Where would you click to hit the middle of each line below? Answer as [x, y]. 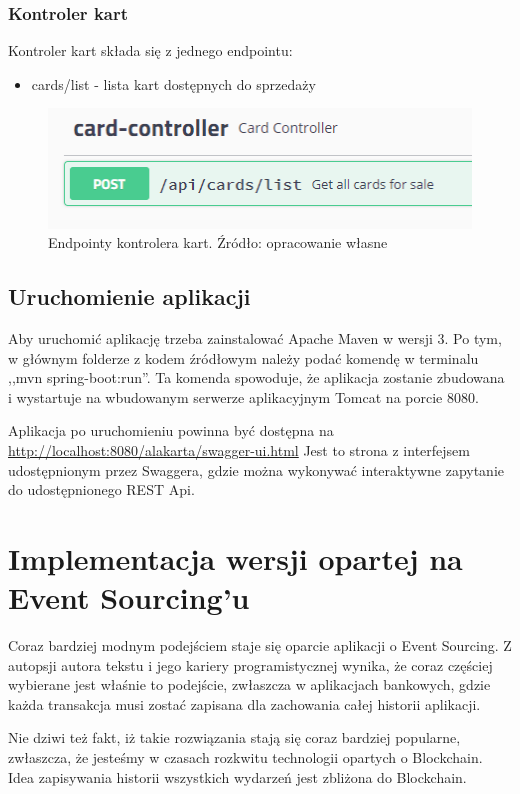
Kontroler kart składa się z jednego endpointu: [150, 50]
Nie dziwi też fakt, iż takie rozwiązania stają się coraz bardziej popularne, [234, 737]
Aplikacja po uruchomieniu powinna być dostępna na [171, 430]
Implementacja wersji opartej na [235, 557]
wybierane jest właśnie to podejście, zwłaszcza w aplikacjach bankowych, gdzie [249, 684]
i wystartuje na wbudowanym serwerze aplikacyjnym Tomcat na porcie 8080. [243, 396]
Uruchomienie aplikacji [129, 296]
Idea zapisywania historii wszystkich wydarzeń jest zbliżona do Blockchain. [237, 776]
